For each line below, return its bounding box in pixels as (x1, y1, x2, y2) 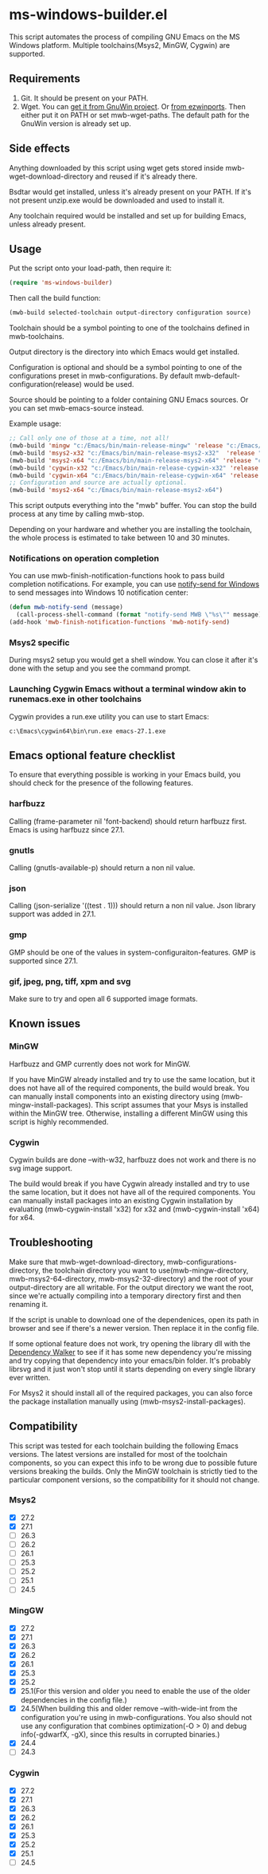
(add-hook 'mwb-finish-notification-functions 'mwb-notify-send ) (9, 618, 230, 627)
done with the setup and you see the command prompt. (9, 663, 192, 673)
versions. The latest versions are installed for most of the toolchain (9, 1449, 227, 1459)
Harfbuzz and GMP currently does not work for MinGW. (9, 1059, 191, 1069)
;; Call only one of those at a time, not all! (9, 435, 170, 443)
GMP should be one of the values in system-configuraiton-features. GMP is (9, 947, 256, 957)
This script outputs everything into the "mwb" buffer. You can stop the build (9, 501, 257, 510)
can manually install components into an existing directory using (9, 1091, 219, 1101)
